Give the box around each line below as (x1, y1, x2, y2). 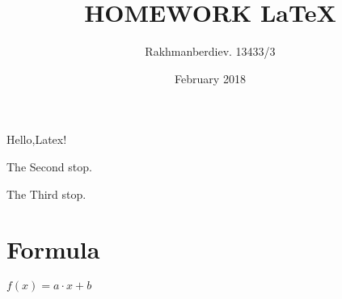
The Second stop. (6, 158, 92, 175)
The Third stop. (6, 185, 87, 202)
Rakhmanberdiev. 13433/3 (145, 43, 276, 60)
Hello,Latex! (6, 131, 67, 148)
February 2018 (175, 69, 246, 86)
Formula (6, 233, 100, 266)
